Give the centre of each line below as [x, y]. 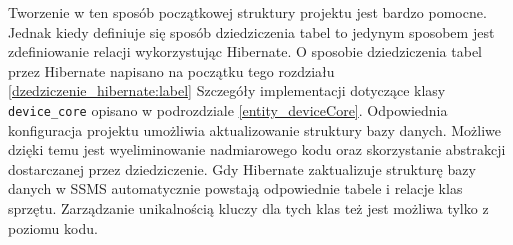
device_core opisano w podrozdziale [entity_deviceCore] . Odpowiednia [228, 109]
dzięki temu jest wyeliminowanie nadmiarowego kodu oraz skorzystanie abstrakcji [257, 149]
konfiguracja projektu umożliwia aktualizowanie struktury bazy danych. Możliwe [255, 129]
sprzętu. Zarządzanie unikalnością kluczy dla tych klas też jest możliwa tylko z [248, 208]
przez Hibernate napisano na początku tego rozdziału [171, 70]
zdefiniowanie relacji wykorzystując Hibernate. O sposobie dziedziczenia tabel [245, 51]
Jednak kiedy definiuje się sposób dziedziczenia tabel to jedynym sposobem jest [251, 31]
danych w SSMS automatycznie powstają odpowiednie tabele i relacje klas [235, 188]
